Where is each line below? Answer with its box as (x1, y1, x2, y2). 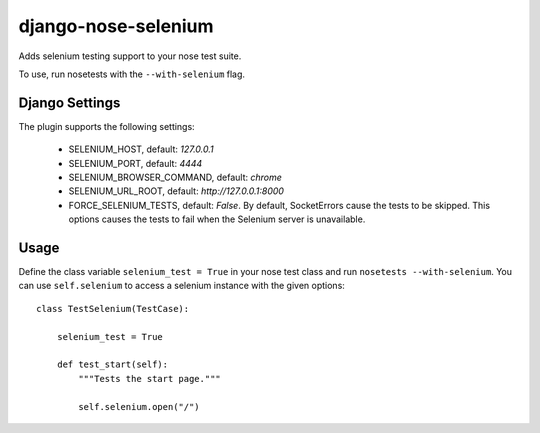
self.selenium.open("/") (78, 401, 200, 412)
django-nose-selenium (18, 15, 214, 37)
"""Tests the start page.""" (78, 373, 222, 384)
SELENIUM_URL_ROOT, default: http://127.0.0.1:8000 (68, 185, 285, 197)
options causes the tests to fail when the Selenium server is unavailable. (68, 213, 366, 225)
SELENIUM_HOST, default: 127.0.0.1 (68, 143, 214, 155)
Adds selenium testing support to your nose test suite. (18, 50, 242, 62)
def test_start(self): (56, 359, 169, 370)
